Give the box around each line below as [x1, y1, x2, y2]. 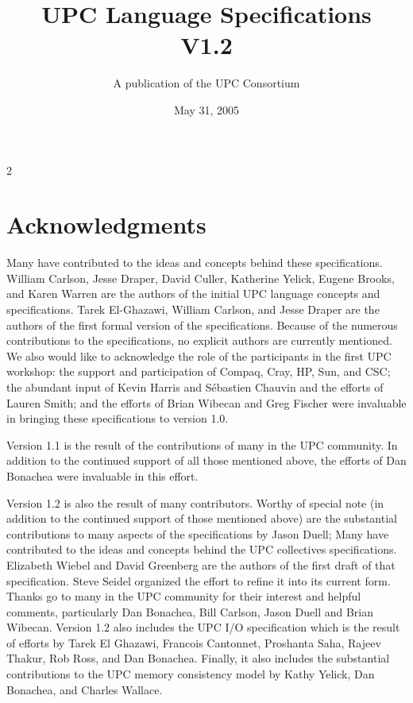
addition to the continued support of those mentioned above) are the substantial [6, 510, 397, 527]
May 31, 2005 [173, 101, 240, 118]
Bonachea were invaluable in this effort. [6, 467, 199, 484]
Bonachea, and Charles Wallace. [6, 681, 163, 697]
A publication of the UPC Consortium [113, 75, 300, 91]
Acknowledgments [6, 208, 206, 241]
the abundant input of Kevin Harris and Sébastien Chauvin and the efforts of [6, 378, 384, 395]
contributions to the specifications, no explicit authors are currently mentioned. [6, 332, 392, 349]
